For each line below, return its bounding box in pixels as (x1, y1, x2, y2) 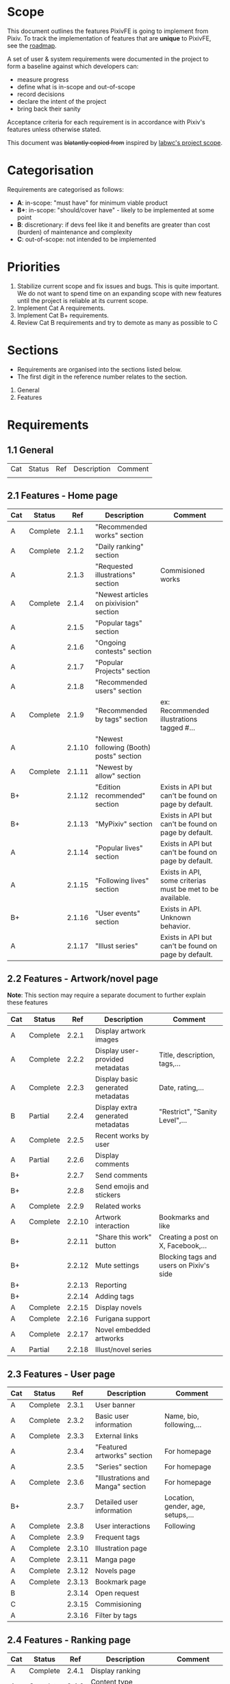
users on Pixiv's (158, 1261, 210, 1270)
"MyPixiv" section (94, 819, 153, 829)
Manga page (94, 1555, 136, 1564)
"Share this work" (94, 1233, 152, 1242)
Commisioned (159, 565, 205, 575)
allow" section (94, 771, 141, 781)
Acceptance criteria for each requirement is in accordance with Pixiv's (7, 117, 205, 126)
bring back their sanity (16, 104, 81, 113)
